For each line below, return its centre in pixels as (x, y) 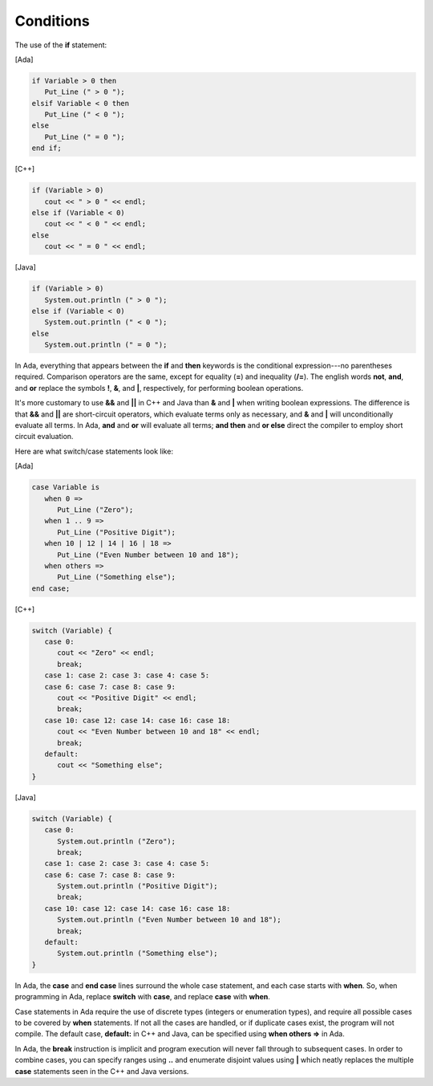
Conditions (52, 21)
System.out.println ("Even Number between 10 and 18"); (169, 920)
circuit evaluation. (44, 437)
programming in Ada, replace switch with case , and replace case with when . (142, 997)
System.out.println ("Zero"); (117, 841)
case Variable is (66, 487)
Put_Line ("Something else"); (117, 577)
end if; (47, 148)
